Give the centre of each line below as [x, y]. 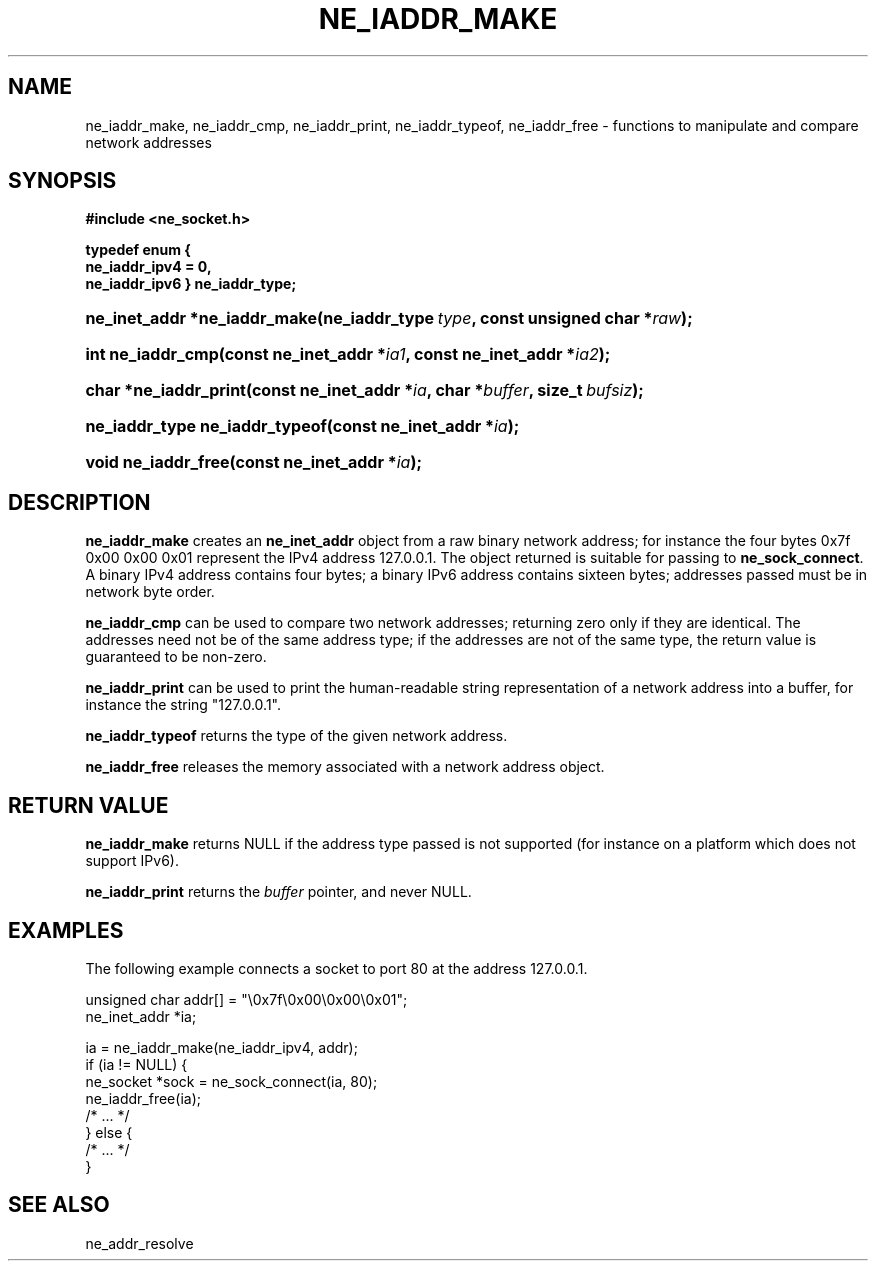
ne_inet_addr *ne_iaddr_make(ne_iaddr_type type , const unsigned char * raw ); [389, 318]
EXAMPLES [66, 930]
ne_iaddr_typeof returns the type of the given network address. [296, 736]
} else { [109, 1132]
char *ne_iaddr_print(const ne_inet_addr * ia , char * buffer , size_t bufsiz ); [364, 390]
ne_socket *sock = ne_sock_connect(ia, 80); [231, 1081]
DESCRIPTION [79, 502]
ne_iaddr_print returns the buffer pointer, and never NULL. [278, 892]
